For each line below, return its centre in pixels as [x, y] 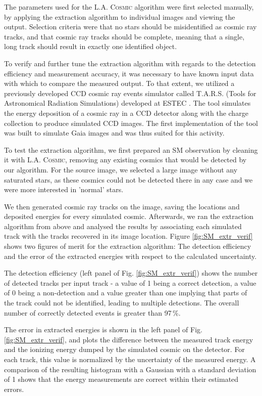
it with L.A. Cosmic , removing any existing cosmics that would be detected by [125, 160]
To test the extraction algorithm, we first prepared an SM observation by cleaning [131, 149]
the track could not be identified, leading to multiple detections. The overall [122, 303]
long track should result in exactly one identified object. [91, 46]
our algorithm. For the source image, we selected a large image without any [121, 169]
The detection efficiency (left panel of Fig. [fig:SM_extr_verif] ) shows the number [131, 273]
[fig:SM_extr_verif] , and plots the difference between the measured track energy [129, 339]
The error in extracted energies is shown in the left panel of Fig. [103, 329]
